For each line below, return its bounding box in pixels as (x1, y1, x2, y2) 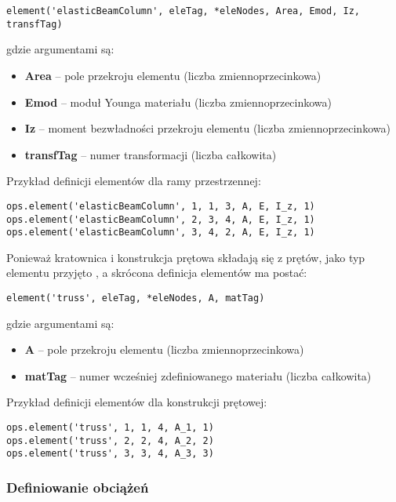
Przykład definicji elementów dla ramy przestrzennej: (6, 173, 261, 189)
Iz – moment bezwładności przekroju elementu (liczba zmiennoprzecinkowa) (24, 120, 391, 136)
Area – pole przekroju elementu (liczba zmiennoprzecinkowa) (24, 67, 322, 83)
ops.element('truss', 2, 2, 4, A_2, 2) (6, 435, 214, 446)
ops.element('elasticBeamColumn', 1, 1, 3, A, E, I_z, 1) (6, 200, 315, 212)
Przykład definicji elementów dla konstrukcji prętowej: (6, 394, 267, 410)
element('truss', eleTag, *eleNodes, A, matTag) (6, 293, 265, 304)
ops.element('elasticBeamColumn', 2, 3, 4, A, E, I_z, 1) (6, 213, 315, 225)
